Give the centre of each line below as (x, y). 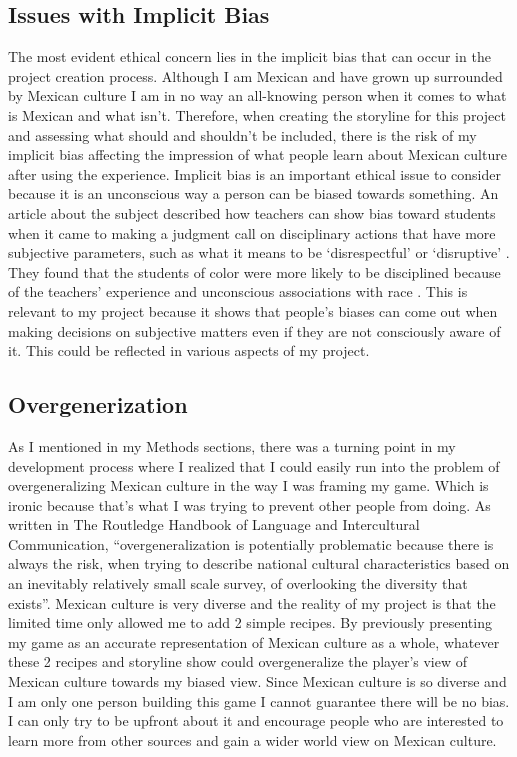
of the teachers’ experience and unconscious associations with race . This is (238, 291)
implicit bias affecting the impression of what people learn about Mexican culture (257, 154)
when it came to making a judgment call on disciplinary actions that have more (252, 232)
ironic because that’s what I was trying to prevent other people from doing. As (249, 504)
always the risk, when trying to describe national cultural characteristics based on (259, 563)
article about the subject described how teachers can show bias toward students (252, 212)
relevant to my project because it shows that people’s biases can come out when (253, 310)
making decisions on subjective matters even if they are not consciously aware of (254, 330)
